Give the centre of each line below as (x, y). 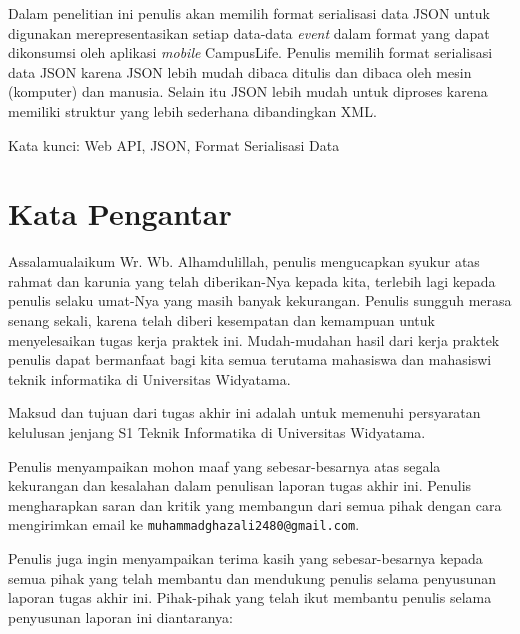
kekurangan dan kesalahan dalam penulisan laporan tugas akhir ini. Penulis (240, 485)
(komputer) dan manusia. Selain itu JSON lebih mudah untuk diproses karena (248, 91)
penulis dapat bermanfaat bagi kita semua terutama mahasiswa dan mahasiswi (250, 359)
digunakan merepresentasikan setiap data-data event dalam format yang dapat (249, 32)
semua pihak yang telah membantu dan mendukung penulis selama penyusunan (252, 577)
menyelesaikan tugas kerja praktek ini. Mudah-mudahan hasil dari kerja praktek (254, 339)
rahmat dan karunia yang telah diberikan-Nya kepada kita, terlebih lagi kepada (252, 280)
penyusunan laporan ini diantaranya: (121, 616)
